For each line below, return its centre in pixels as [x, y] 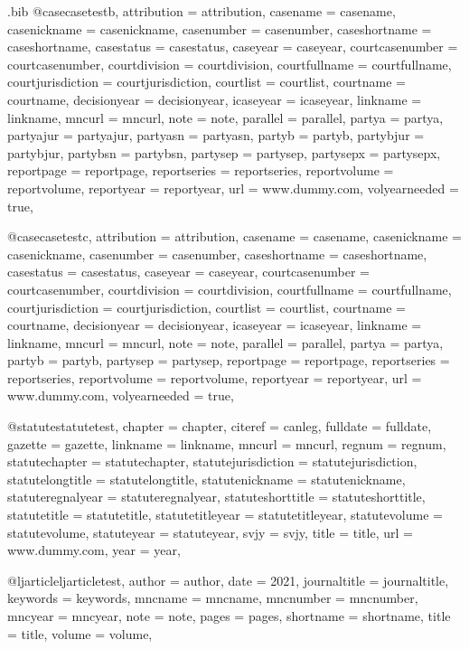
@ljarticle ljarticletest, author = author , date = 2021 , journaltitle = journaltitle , [228, 580]
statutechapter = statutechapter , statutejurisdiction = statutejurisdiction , [212, 461]
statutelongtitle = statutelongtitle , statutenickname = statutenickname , [206, 479]
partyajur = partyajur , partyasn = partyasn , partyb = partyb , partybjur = [216, 135]
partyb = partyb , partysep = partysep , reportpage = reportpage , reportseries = [229, 360]
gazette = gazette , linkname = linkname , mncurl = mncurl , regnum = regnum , [227, 443]
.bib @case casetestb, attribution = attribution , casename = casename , [202, 11]
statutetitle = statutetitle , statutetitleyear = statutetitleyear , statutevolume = [225, 515]
